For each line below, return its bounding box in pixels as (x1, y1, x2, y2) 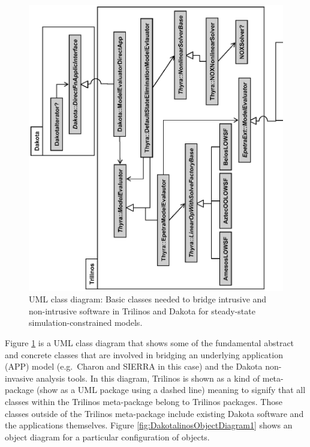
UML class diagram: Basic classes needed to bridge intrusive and (29, 293, 267, 305)
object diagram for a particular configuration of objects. (5, 430, 210, 443)
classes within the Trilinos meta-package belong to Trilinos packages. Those (5, 395, 282, 407)
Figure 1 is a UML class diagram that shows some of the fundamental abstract (5, 336, 294, 349)
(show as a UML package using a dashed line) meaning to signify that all (36, 383, 306, 396)
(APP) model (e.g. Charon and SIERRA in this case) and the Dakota (5, 360, 263, 373)
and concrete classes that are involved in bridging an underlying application (5, 348, 283, 361)
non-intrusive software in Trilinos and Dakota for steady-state (29, 304, 255, 317)
